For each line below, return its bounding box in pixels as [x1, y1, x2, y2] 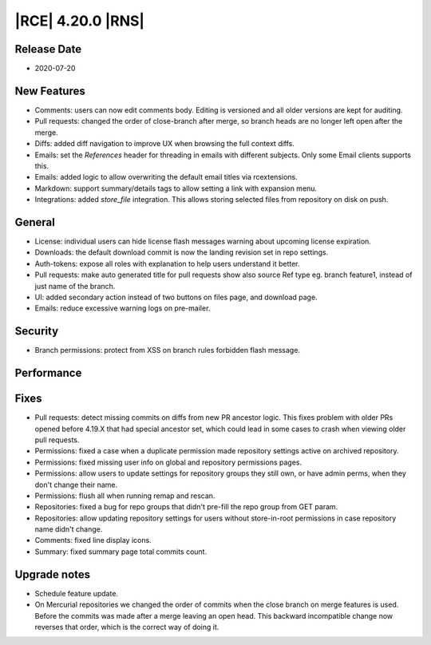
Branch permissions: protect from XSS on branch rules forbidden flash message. [34, 346, 301, 355]
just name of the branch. [34, 281, 116, 291]
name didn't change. [34, 524, 103, 534]
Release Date [14, 42, 82, 56]
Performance [14, 366, 82, 380]
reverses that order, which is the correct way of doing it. [34, 622, 219, 631]
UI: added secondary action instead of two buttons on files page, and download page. [34, 292, 318, 302]
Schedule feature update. [34, 588, 119, 598]
